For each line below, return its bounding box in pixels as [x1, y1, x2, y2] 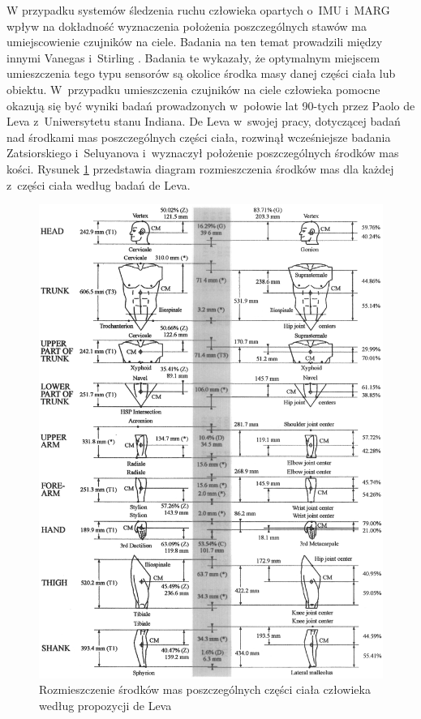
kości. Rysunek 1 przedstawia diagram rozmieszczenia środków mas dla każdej [6, 160, 394, 177]
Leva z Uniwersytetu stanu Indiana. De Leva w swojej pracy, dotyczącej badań [6, 113, 401, 130]
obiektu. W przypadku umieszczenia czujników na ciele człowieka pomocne [6, 80, 380, 97]
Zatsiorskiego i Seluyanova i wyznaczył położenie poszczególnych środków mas [6, 144, 399, 161]
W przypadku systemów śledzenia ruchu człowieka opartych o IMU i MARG [6, 2, 390, 18]
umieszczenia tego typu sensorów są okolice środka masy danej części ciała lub [6, 65, 396, 82]
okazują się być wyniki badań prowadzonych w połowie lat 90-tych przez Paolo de [6, 96, 415, 113]
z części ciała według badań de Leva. [6, 176, 191, 193]
